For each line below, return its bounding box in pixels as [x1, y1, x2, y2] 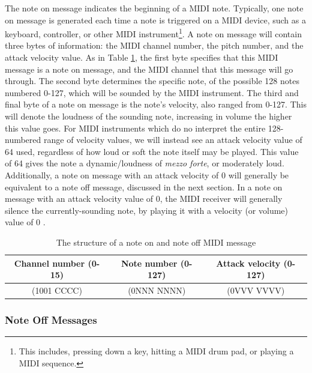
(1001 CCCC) [31, 284, 82, 296]
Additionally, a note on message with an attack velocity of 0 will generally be [5, 168, 289, 181]
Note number [121, 256, 178, 269]
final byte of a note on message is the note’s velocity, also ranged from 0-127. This [5, 98, 307, 111]
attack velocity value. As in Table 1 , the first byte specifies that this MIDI [5, 51, 278, 64]
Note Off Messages [5, 312, 97, 327]
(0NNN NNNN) [128, 284, 186, 296]
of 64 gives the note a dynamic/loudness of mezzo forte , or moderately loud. [5, 157, 284, 169]
